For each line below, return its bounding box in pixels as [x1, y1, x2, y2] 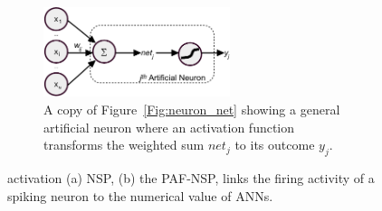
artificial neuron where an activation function [43, 117, 295, 136]
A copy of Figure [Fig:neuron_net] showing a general [43, 100, 340, 119]
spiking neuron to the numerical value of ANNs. [7, 186, 273, 205]
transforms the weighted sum [43, 135, 205, 154]
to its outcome [234, 135, 315, 154]
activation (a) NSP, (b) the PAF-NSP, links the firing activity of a [7, 169, 375, 188]
